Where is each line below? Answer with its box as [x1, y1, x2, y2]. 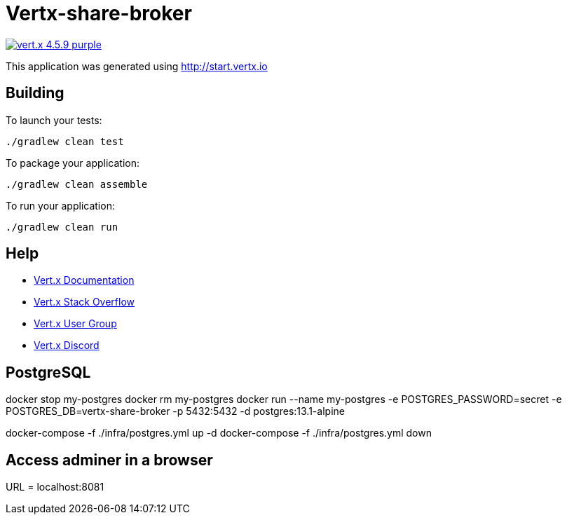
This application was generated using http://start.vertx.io [6, 60, 268, 72]
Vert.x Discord [34, 339, 100, 352]
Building [6, 84, 64, 102]
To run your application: [6, 199, 115, 212]
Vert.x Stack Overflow [34, 296, 135, 308]
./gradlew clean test [6, 135, 124, 147]
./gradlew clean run [6, 221, 118, 233]
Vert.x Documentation [34, 274, 135, 287]
